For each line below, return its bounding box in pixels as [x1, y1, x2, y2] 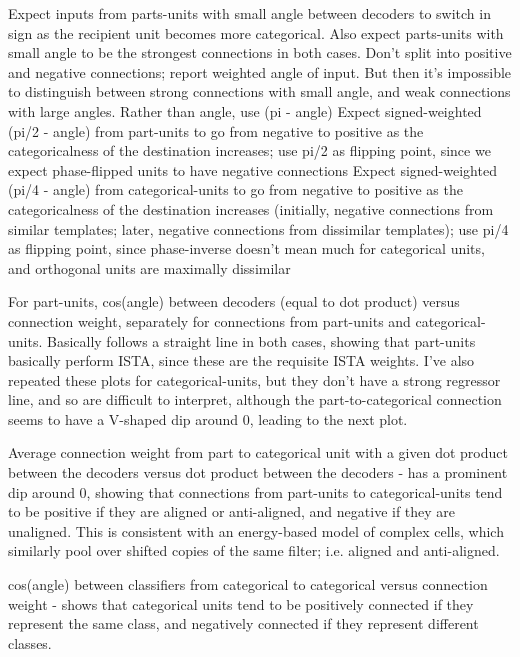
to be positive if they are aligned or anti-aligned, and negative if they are [8, 501, 456, 522]
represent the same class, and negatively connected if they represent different [8, 613, 479, 634]
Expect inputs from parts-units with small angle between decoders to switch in [8, 3, 491, 23]
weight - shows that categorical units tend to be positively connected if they [8, 593, 474, 614]
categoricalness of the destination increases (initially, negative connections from [8, 198, 494, 219]
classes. [8, 632, 52, 653]
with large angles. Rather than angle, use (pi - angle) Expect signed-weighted [8, 100, 482, 121]
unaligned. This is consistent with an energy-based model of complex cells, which [8, 520, 504, 541]
